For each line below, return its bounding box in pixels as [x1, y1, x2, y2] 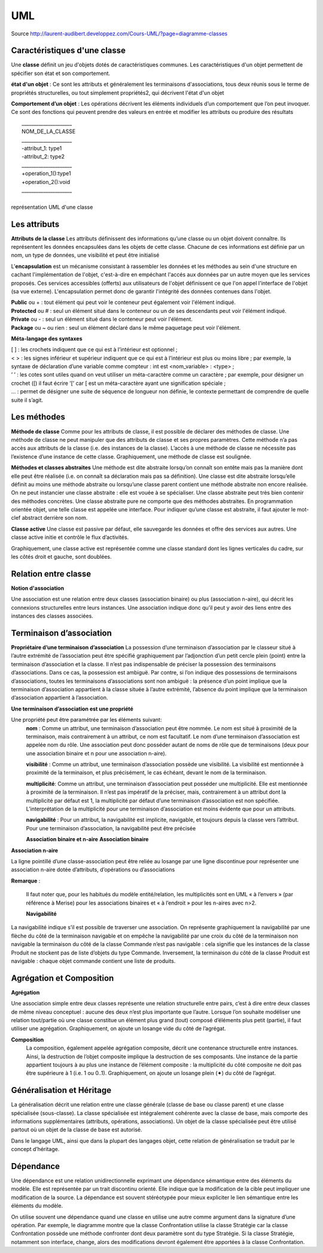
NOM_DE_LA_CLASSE [22, 128, 76, 135]
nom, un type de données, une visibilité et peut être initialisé [11, 252, 160, 259]
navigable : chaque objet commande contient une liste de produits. [11, 957, 176, 965]
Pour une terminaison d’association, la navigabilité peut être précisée [26, 824, 196, 832]
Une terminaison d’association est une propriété [11, 705, 134, 712]
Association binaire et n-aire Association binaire [26, 836, 149, 843]
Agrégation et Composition [11, 973, 114, 983]
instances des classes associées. [11, 612, 94, 620]
